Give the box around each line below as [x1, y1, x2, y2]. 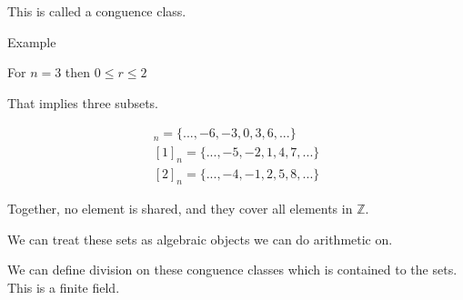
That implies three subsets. [7, 93, 158, 112]
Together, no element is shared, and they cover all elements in [7, 199, 353, 218]
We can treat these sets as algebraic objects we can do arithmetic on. [7, 229, 393, 248]
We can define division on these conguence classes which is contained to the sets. [7, 260, 458, 279]
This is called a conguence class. [7, 2, 186, 20]
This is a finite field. [7, 277, 120, 296]
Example [7, 32, 56, 51]
